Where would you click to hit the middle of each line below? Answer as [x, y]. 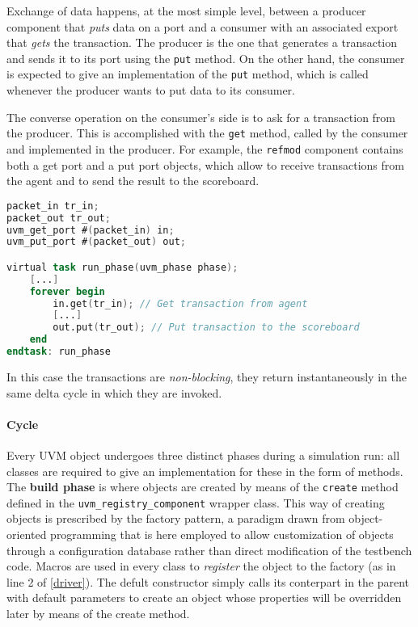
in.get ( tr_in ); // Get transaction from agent [180, 303]
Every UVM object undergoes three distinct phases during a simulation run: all [203, 454]
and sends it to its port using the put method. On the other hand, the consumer [206, 58]
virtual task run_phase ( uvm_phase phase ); [122, 267]
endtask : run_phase [59, 352]
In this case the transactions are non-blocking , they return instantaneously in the [207, 376]
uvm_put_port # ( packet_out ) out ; [96, 242]
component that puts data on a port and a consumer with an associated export [203, 26]
